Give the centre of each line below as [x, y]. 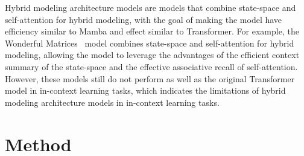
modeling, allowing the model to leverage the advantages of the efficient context [152, 55]
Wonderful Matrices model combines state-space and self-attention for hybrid [150, 43]
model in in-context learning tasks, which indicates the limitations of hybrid [145, 90]
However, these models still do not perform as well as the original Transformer [150, 78]
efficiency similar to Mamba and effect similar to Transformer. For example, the [152, 31]
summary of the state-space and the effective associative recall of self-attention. [151, 66]
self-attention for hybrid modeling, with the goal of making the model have [144, 19]
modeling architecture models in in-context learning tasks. [112, 102]
